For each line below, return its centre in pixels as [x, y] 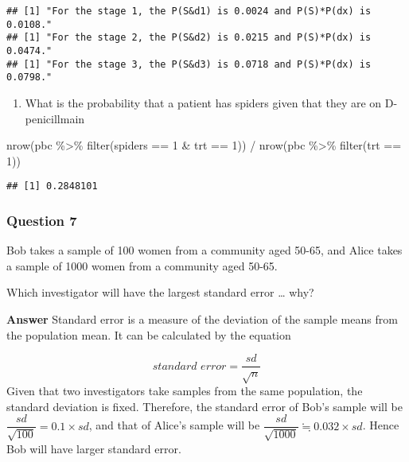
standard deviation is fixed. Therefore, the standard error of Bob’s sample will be [204, 406]
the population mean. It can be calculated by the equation [149, 334]
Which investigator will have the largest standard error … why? [160, 292]
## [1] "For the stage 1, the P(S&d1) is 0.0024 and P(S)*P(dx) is [189, 11]
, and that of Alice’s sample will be [174, 425]
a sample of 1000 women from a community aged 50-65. [142, 265]
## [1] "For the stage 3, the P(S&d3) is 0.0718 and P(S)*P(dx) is [189, 64]
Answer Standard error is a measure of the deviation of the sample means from [202, 318]
